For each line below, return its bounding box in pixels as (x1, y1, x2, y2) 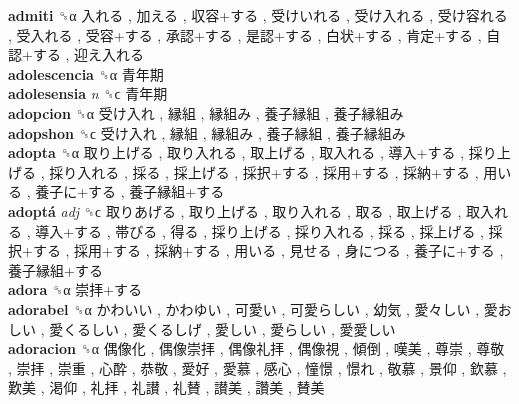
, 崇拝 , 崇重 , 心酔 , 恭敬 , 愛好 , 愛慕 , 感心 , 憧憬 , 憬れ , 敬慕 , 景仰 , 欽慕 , (8, 357, 507, 378)
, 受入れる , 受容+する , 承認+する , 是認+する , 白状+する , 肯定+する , (8, 24, 482, 45)
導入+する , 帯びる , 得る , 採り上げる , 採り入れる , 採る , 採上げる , (35, 220, 484, 241)
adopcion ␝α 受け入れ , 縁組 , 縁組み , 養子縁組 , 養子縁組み (8, 102, 404, 123)
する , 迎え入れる (32, 44, 145, 65)
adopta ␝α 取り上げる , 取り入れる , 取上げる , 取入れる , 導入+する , (8, 142, 465, 163)
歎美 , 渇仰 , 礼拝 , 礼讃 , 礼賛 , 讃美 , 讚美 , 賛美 (8, 377, 325, 398)
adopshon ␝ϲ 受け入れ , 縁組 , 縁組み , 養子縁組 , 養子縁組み (8, 122, 406, 143)
